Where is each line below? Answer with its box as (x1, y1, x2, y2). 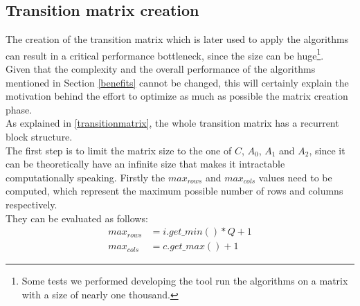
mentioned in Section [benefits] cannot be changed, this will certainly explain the (6, 75, 349, 89)
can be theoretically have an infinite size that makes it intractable (6, 156, 285, 171)
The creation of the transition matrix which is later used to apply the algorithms (6, 32, 349, 46)
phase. (6, 102, 33, 116)
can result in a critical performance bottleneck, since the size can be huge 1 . (6, 46, 324, 62)
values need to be (258, 170, 332, 184)
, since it (309, 143, 345, 157)
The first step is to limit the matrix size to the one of (6, 143, 232, 157)
